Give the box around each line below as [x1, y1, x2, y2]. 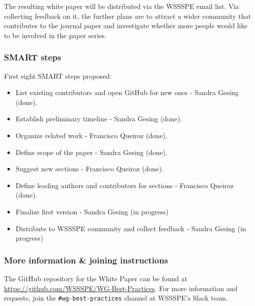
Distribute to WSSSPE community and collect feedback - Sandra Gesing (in [15, 223, 246, 233]
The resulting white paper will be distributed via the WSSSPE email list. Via [4, 1, 239, 11]
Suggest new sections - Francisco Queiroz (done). [15, 163, 164, 174]
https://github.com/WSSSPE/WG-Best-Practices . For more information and [4, 283, 238, 293]
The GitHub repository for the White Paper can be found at [4, 273, 188, 283]
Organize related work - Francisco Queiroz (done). [15, 130, 168, 140]
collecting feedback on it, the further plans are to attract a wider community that [4, 10, 251, 21]
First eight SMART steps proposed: [4, 70, 112, 81]
